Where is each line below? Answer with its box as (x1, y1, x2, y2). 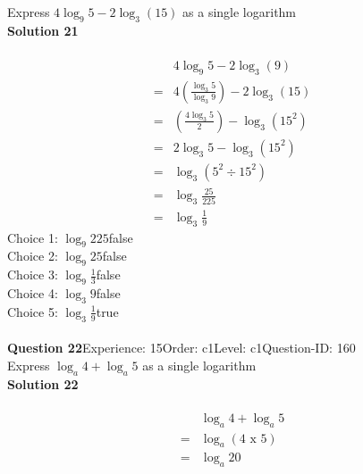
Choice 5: (7, 302, 58, 320)
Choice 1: (7, 228, 58, 246)
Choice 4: (7, 284, 58, 303)
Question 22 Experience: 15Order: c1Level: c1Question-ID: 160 (7, 338, 356, 357)
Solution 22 (7, 374, 79, 393)
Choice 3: (7, 265, 58, 284)
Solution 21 (7, 21, 79, 39)
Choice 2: (7, 246, 58, 265)
